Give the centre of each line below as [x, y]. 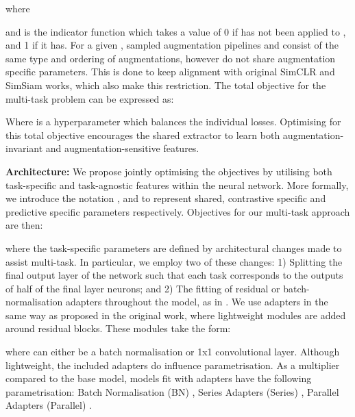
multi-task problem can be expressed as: [90, 98]
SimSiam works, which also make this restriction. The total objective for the [166, 85]
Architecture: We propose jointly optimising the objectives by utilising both [169, 171]
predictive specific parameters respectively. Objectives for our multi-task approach [178, 211]
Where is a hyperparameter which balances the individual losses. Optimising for [173, 122]
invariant [24, 148]
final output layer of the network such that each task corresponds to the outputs [174, 275]
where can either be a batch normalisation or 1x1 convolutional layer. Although [173, 352]
